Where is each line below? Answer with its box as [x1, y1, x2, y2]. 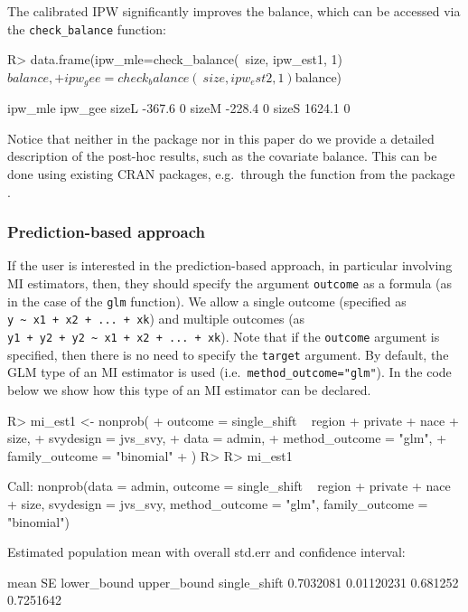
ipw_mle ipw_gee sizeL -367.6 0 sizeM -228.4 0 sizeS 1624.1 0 [7, 99, 351, 118]
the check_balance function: [7, 19, 166, 38]
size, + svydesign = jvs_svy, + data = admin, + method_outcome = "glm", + [7, 428, 447, 447]
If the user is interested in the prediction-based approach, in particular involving [7, 256, 453, 275]
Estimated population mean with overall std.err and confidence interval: [7, 542, 406, 561]
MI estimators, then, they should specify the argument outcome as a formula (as [7, 274, 453, 293]
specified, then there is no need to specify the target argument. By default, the [7, 344, 449, 363]
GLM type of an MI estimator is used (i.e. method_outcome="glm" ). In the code [7, 362, 452, 381]
